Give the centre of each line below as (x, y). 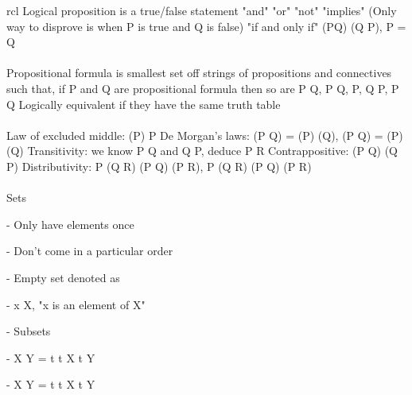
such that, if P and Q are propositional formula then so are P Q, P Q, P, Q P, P (203, 88)
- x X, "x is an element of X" (76, 304)
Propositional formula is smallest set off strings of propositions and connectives (199, 73)
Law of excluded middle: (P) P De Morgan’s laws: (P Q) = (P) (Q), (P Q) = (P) (205, 135)
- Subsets (29, 331)
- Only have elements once (70, 224)
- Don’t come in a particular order (90, 251)
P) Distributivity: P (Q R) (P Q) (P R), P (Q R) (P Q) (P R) (159, 166)
